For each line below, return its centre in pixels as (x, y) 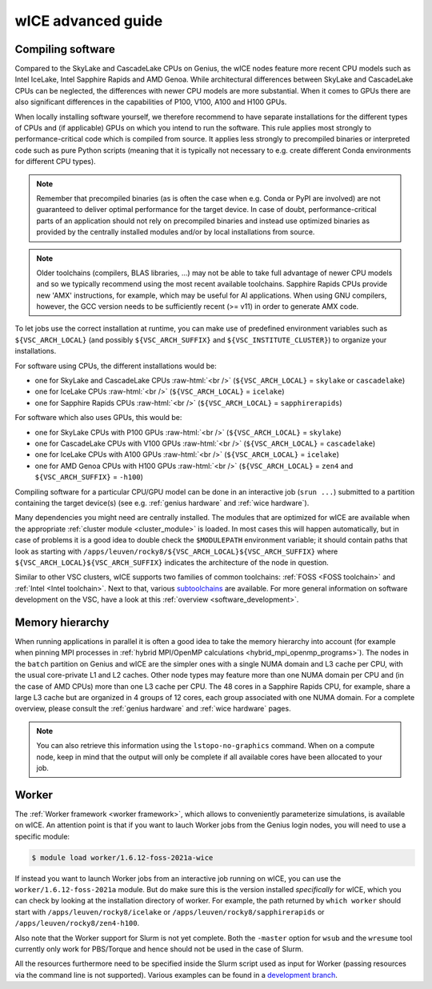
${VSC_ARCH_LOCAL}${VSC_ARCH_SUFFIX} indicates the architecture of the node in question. (172, 562)
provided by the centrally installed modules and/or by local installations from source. (176, 232)
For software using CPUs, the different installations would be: (116, 366)
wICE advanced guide (89, 21)
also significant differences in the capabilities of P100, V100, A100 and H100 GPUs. (151, 102)
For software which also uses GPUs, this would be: (98, 418)
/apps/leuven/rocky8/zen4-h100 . (77, 923)
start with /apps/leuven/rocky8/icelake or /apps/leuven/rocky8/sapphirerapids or (170, 911)
